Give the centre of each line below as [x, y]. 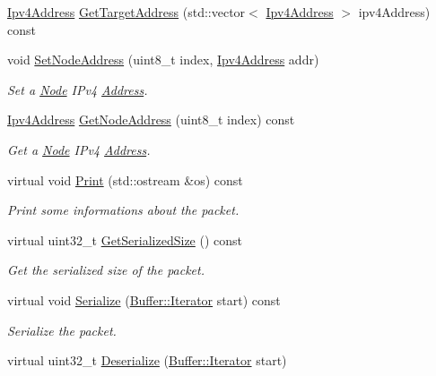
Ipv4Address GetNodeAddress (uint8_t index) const [151, 120]
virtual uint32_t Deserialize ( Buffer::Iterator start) [147, 360]
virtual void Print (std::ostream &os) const [125, 179]
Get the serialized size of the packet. [106, 270]
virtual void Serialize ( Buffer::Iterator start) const [144, 299]
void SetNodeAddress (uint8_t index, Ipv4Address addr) [163, 60]
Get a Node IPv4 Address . [79, 149]
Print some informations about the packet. [123, 210]
